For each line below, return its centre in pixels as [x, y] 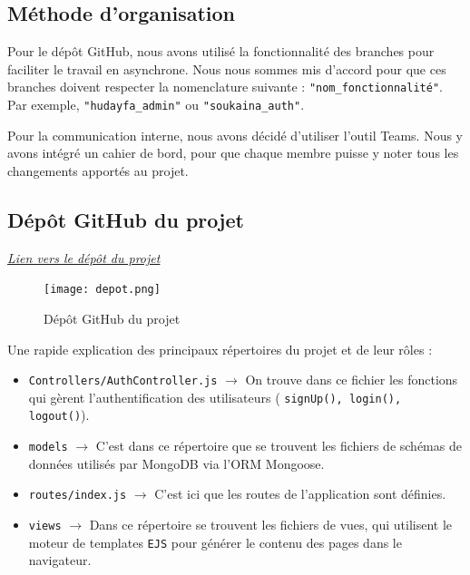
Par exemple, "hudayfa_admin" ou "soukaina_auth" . [156, 105]
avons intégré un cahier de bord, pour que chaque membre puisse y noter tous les [233, 153]
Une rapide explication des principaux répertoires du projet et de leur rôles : [220, 349]
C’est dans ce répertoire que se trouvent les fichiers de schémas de [279, 446]
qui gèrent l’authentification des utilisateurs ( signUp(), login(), [215, 397]
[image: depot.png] [102, 290]
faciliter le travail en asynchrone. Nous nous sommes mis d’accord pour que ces [227, 68]
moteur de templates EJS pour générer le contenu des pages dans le [215, 542]
